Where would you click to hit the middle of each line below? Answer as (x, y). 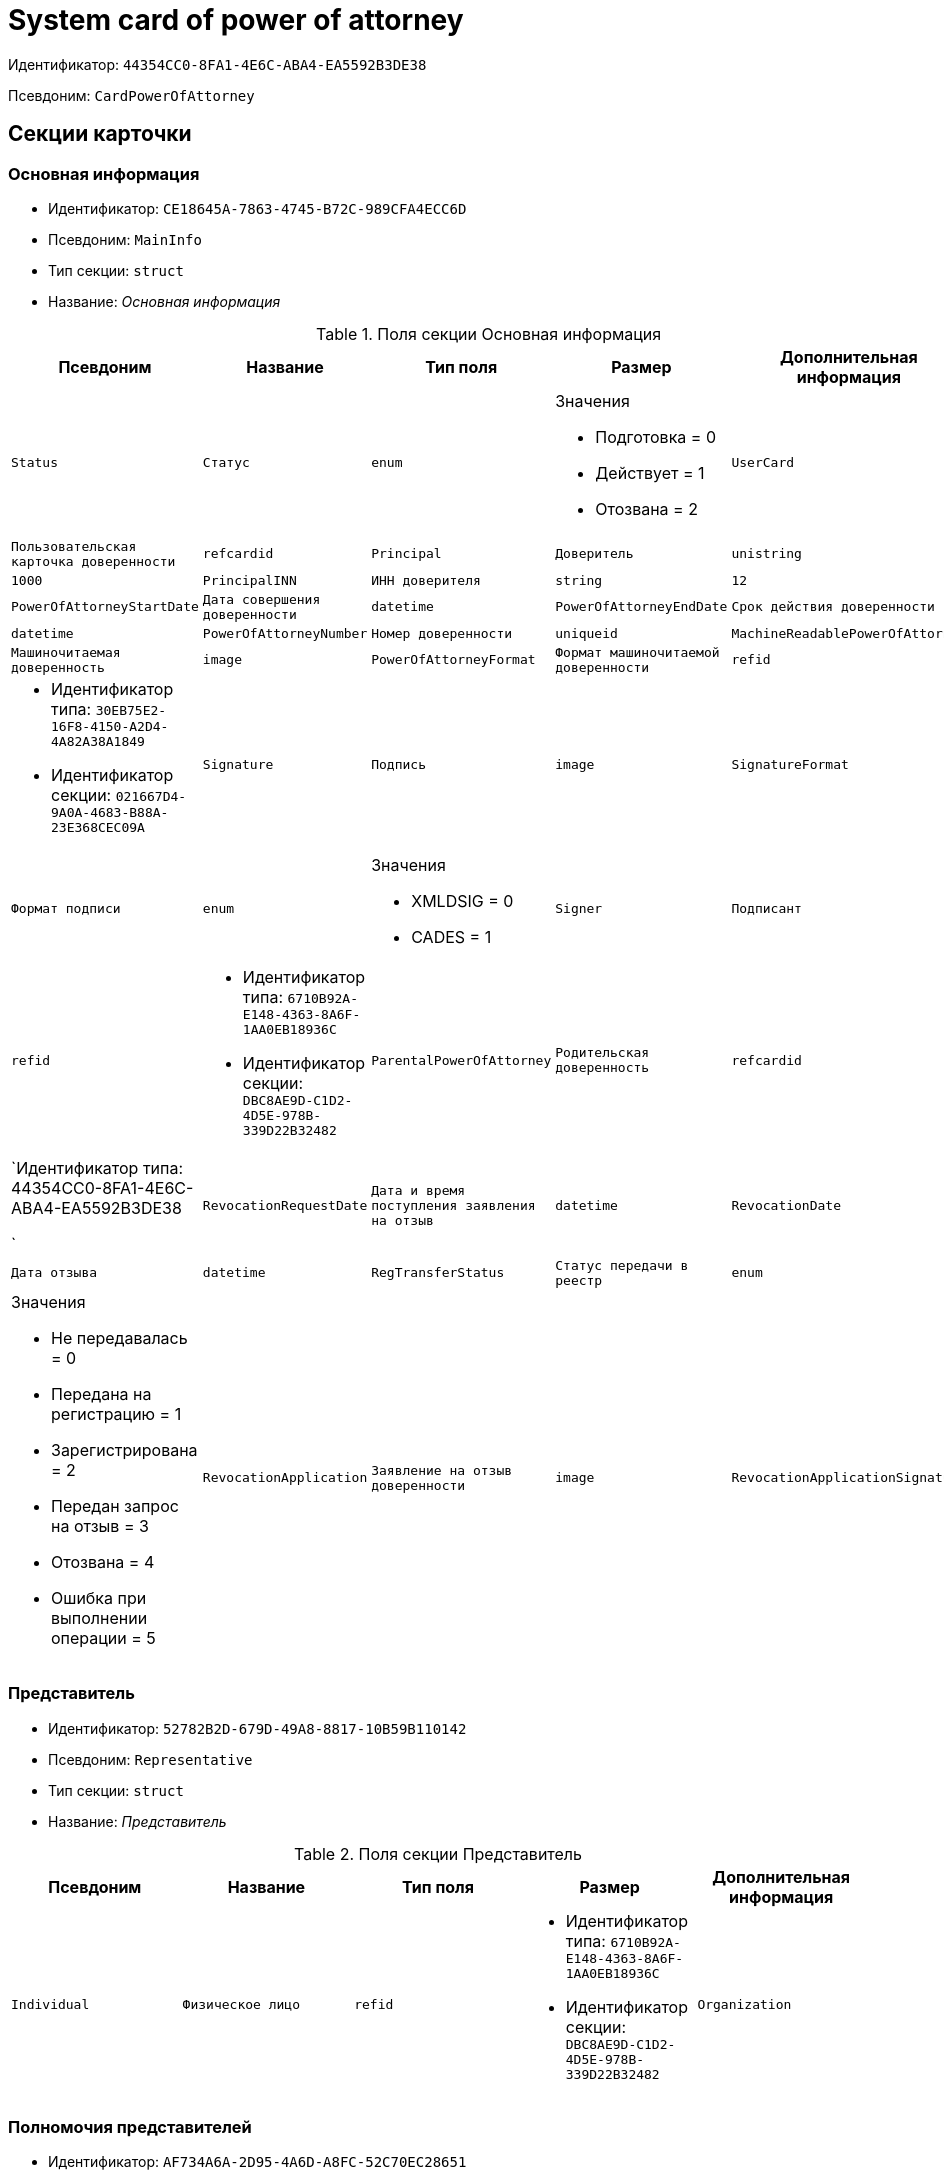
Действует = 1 (650, 472)
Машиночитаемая (66, 652)
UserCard (763, 463)
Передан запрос (115, 1505)
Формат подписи (66, 909)
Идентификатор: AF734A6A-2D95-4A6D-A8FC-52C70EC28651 (257, 2162)
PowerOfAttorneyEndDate (641, 607)
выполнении (99, 1617)
